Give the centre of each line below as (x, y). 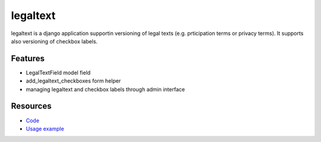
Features (28, 59)
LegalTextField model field (58, 72)
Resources (31, 106)
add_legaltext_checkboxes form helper (73, 81)
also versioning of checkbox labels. (54, 41)
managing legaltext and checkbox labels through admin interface (106, 89)
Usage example (45, 128)
